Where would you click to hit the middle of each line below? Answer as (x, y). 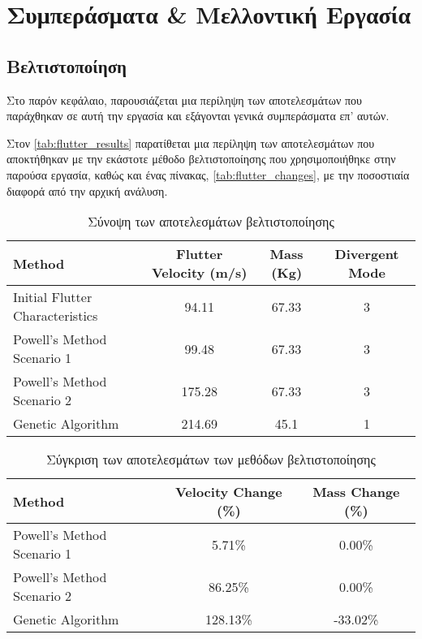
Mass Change (356, 492)
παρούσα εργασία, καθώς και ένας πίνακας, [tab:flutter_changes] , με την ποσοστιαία (208, 174)
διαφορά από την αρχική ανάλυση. (87, 190)
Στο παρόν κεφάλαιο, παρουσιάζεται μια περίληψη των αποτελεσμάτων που (184, 99)
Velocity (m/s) (199, 273)
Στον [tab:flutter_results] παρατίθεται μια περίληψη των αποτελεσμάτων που (191, 142)
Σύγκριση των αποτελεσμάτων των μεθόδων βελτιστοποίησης (211, 460)
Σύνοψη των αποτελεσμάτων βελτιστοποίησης (211, 222)
